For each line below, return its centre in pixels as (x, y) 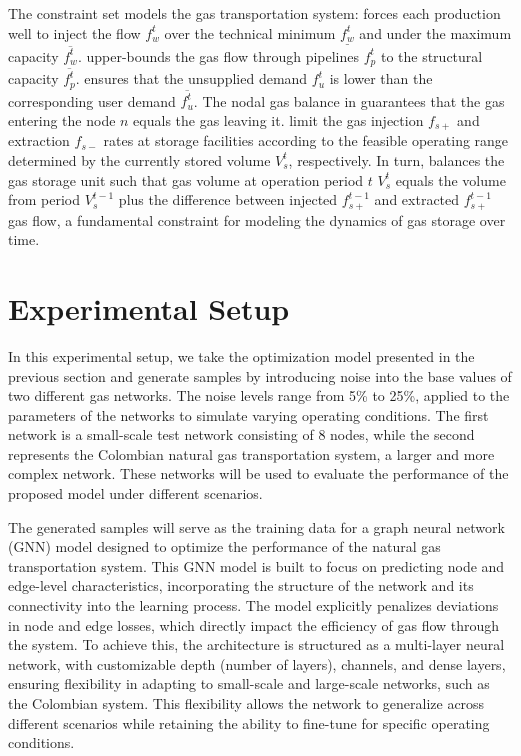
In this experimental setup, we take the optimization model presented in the (241, 355)
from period (44, 199)
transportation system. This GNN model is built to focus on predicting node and (256, 565)
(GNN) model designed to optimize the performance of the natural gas (224, 546)
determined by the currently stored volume (139, 159)
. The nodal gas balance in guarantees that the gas (349, 100)
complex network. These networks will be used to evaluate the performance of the (258, 473)
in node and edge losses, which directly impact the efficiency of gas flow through (254, 624)
